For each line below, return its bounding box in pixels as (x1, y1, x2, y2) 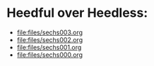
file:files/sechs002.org (16, 35, 83, 44)
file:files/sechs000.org (16, 51, 83, 59)
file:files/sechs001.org (16, 43, 82, 51)
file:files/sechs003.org (16, 28, 83, 37)
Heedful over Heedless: (6, 5, 148, 21)
